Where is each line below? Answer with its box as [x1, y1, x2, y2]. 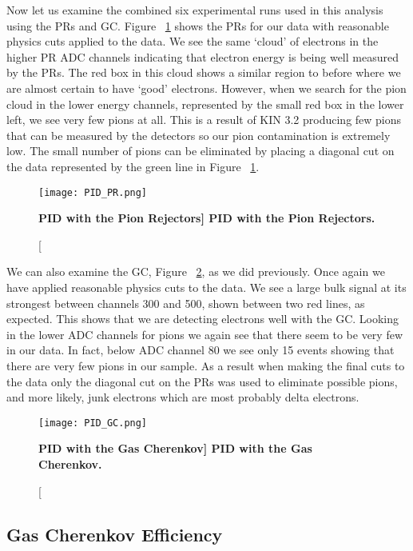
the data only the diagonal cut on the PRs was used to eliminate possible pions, [6, 373, 398, 389]
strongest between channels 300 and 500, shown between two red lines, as [6, 294, 365, 311]
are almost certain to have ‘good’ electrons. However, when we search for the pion [6, 79, 407, 96]
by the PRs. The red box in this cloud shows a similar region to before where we [6, 64, 401, 81]
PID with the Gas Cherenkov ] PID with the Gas [38, 440, 312, 457]
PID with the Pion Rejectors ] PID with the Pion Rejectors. [38, 210, 375, 226]
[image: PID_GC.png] [38, 417, 148, 429]
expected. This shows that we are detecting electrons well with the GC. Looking [6, 310, 399, 327]
